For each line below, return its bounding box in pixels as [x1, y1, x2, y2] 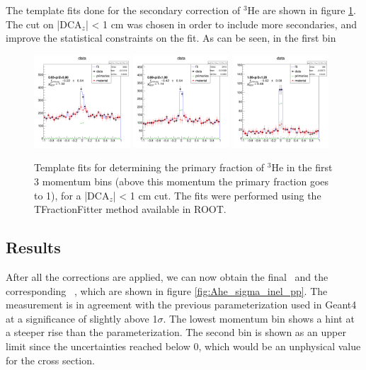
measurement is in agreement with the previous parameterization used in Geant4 [6, 297, 357, 312]
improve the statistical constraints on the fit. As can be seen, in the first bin [6, 30, 336, 45]
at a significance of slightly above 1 [6, 311, 158, 325]
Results [6, 236, 61, 258]
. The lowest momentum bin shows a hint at [163, 311, 355, 325]
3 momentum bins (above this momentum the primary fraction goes [34, 173, 329, 188]
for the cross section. [6, 352, 95, 367]
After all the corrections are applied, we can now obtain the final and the [6, 269, 328, 284]
